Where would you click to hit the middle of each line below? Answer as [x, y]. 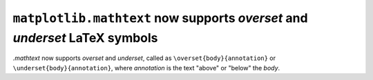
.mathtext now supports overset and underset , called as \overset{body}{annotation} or [144, 58]
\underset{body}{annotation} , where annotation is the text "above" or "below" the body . [146, 68]
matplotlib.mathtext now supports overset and [160, 18]
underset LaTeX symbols [85, 38]
